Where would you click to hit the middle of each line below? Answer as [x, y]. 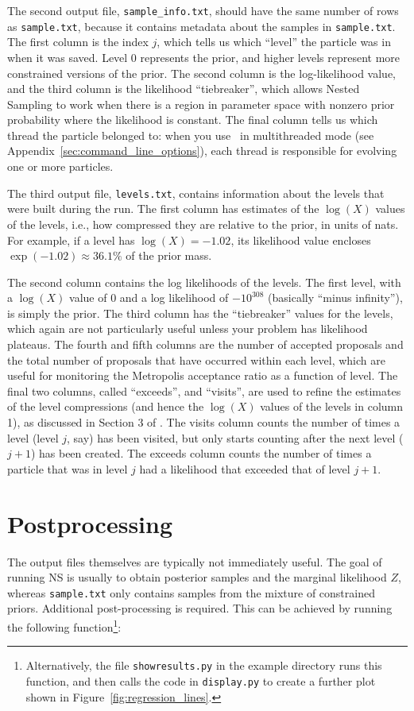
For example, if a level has [71, 240]
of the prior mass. [169, 255]
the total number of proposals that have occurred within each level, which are [196, 359]
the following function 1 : [64, 625]
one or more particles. [60, 166]
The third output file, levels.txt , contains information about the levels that [196, 193]
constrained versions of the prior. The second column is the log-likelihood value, [201, 73]
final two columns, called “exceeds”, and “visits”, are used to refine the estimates [204, 390]
